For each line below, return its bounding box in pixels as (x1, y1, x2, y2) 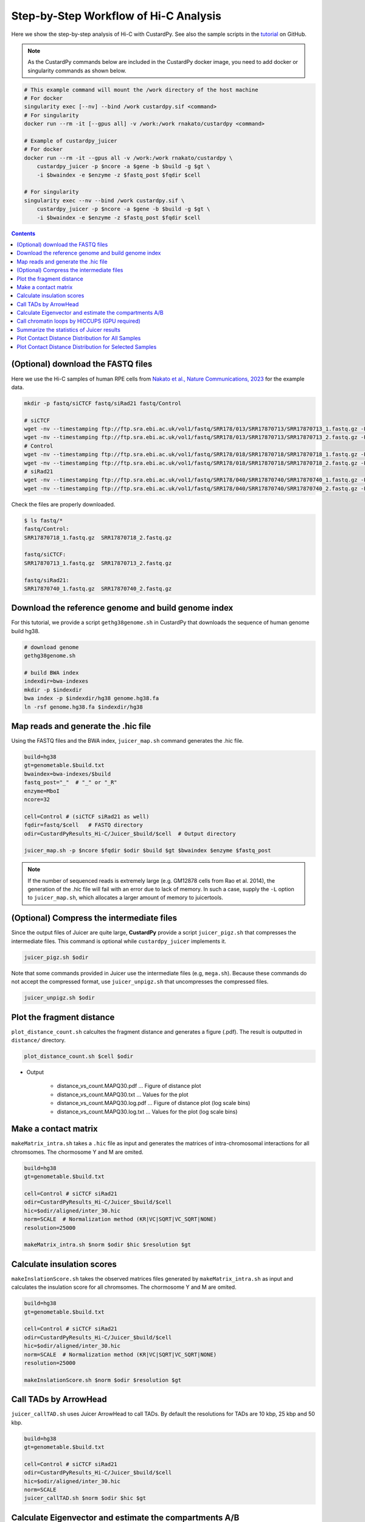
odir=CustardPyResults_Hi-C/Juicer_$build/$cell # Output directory (24, 830, 236, 837)
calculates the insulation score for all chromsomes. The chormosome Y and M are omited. (11, 1283, 237, 1291)
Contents (11, 230, 36, 237)
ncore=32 (24, 796, 50, 803)
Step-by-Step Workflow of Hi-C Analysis (11, 9, 222, 23)
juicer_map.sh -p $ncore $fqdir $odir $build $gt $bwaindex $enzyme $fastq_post (24, 847, 271, 854)
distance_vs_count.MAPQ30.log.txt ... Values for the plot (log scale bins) (57, 1108, 238, 1115)
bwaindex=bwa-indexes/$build (24, 770, 111, 777)
